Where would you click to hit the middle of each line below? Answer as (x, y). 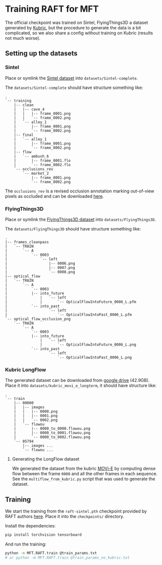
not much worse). (23, 38)
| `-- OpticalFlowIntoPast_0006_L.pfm (69, 314)
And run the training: (26, 544)
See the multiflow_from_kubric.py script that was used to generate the (83, 479)
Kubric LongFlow (26, 370)
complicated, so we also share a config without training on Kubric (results (79, 33)
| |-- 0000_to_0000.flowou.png (52, 429)
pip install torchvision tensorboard (43, 535)
